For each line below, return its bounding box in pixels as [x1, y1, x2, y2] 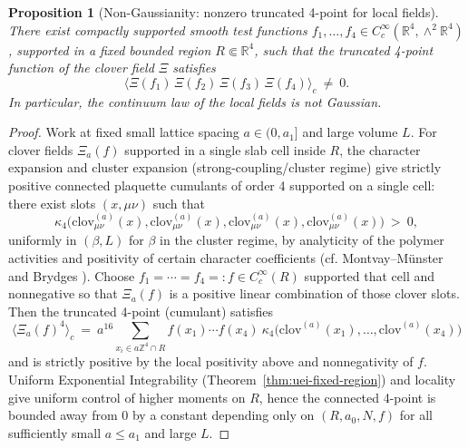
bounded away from [8, 405, 118, 424]
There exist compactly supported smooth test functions [8, 20, 307, 39]
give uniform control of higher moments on [8, 387, 246, 406]
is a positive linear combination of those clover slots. [169, 284, 460, 303]
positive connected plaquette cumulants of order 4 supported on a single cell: [8, 175, 435, 194]
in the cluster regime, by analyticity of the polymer [160, 230, 444, 249]
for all [399, 405, 433, 424]
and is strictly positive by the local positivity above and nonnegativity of [8, 352, 414, 371]
